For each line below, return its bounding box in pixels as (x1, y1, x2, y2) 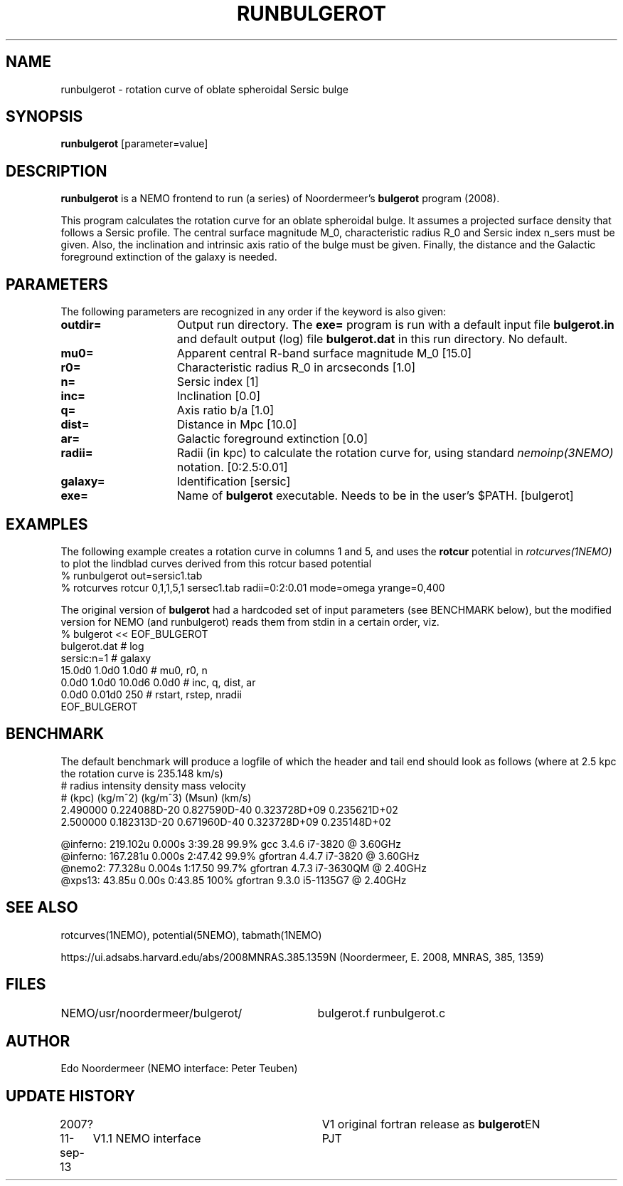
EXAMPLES (6, 515, 88, 533)
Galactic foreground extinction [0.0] (176, 431, 368, 446)
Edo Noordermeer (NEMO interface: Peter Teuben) (60, 1062, 298, 1075)
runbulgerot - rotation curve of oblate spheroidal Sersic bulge (60, 83, 348, 95)
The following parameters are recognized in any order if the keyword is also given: (60, 305, 447, 318)
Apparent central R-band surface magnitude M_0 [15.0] (176, 346, 472, 361)
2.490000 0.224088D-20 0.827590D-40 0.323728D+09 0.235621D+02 (60, 803, 398, 816)
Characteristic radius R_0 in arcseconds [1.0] (176, 360, 416, 375)
